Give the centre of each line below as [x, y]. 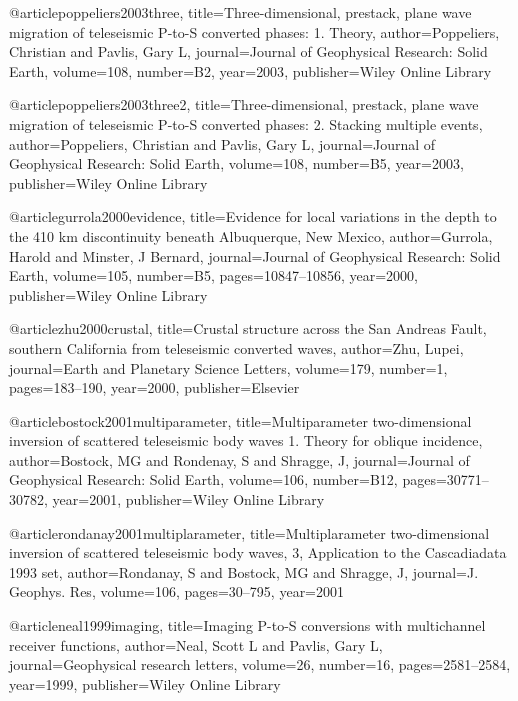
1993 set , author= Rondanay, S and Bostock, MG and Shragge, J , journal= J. [244, 571]
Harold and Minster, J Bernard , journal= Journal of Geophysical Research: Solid [255, 255]
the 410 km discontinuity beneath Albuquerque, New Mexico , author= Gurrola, [251, 235]
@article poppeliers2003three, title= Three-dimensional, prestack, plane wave [240, 12]
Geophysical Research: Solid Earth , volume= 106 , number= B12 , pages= [228, 479]
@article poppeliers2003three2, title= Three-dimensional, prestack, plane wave [244, 104]
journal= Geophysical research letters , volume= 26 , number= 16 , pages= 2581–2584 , [260, 664]
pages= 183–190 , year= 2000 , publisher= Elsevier [154, 387]
